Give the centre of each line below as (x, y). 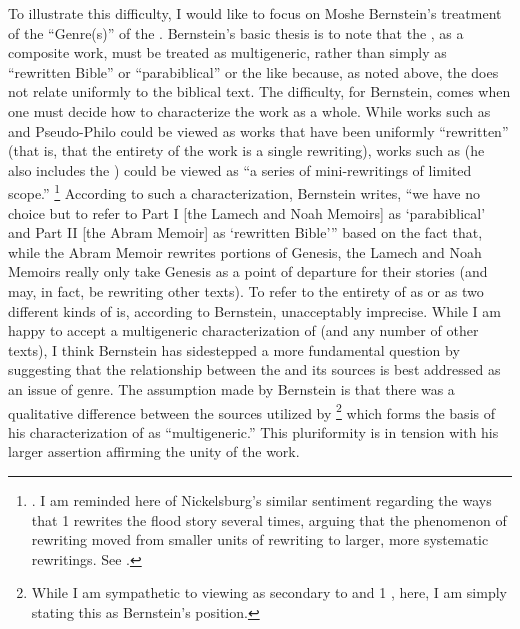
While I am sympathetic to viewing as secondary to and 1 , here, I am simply (269, 592)
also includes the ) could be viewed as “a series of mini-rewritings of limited (240, 169)
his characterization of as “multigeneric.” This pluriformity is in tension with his (253, 431)
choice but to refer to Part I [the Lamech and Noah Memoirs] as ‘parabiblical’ (247, 212)
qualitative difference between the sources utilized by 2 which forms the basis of (251, 411)
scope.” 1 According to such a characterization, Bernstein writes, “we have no (244, 191)
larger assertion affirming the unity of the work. (154, 451)
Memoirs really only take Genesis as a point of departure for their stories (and (248, 271)
